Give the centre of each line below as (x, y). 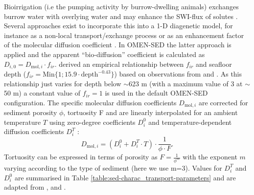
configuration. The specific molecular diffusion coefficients (90, 102)
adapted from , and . (35, 187)
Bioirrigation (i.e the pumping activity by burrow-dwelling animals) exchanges (121, 6)
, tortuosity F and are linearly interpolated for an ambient (150, 112)
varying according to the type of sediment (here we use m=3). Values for (113, 167)
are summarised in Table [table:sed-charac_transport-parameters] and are (125, 177)
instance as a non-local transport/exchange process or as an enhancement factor (124, 35)
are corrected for (223, 102)
